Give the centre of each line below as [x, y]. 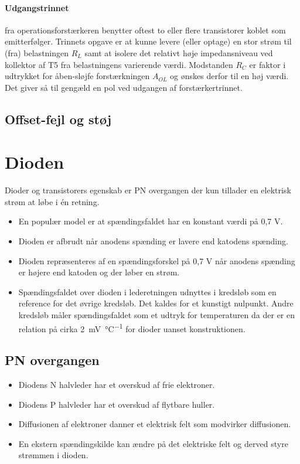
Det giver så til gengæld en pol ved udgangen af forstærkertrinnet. [124, 87]
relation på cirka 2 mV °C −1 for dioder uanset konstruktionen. [132, 327]
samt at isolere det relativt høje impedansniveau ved [179, 52]
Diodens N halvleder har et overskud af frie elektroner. [117, 385]
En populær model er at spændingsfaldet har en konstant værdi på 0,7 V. [151, 221]
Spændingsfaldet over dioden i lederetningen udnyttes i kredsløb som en [147, 291]
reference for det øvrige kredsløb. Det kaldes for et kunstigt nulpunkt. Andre [156, 303]
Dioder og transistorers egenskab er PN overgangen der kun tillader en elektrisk [148, 190]
